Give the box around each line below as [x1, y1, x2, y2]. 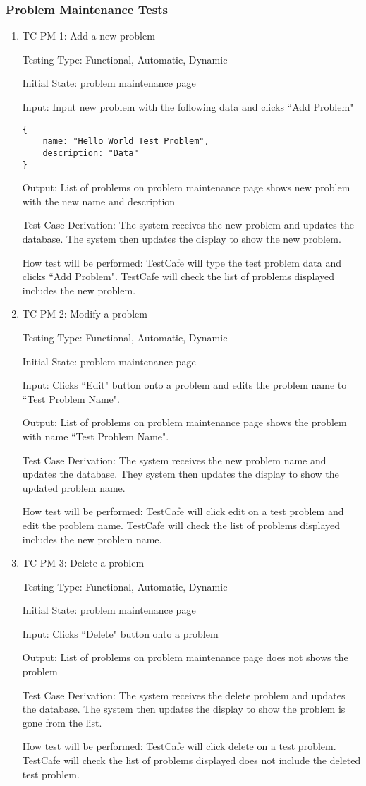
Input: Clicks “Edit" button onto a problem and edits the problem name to [22, 377, 347, 392]
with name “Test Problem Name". [22, 428, 169, 443]
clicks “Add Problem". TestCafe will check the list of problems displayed [22, 269, 334, 284]
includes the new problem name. [22, 531, 162, 546]
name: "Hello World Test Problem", [42, 136, 209, 147]
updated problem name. [22, 480, 126, 495]
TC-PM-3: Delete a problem [22, 555, 145, 570]
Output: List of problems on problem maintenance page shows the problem [22, 415, 347, 430]
